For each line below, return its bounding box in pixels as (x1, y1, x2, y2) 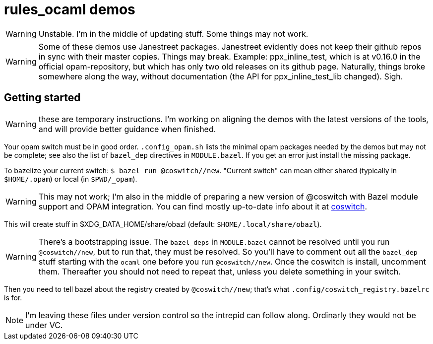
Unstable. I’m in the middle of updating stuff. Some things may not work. (38, 28, 309, 39)
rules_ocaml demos (4, 1, 135, 18)
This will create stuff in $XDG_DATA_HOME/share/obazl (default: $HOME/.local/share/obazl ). (4, 219, 322, 228)
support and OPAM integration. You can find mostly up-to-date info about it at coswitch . (38, 201, 367, 211)
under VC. (25, 320, 63, 330)
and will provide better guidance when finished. (38, 124, 216, 134)
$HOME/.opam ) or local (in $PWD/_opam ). (4, 174, 137, 183)
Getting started (4, 91, 81, 104)
